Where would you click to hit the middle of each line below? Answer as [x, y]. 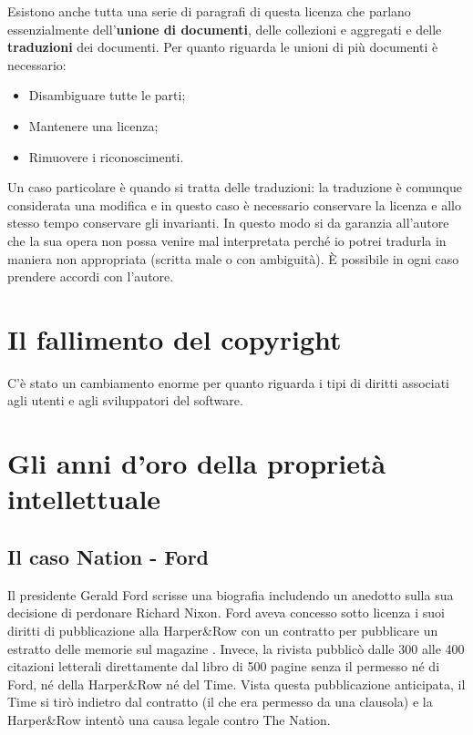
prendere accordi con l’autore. [91, 276]
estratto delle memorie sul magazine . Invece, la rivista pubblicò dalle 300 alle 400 [236, 648]
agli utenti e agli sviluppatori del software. [125, 400]
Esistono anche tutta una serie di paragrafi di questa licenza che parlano [209, 11]
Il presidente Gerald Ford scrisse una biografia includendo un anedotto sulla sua [231, 594]
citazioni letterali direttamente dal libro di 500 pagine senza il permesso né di [224, 666]
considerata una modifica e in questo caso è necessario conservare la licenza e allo [234, 204]
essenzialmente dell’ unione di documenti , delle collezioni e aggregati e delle [225, 29]
